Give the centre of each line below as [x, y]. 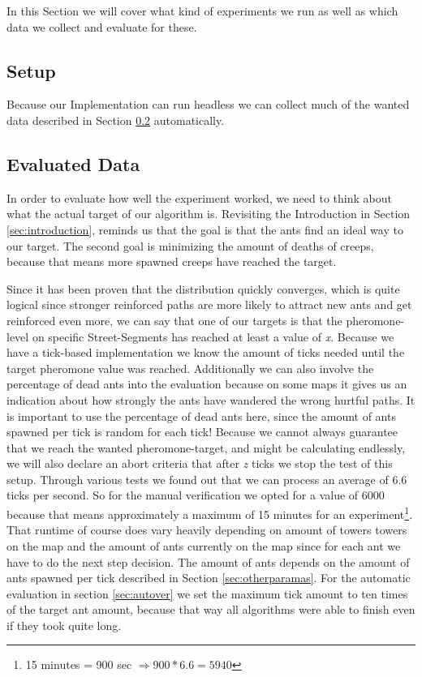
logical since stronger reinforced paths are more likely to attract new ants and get [209, 304]
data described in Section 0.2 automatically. [116, 120]
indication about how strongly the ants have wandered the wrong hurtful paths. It [211, 399]
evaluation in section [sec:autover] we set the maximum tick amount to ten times [207, 593]
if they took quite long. [64, 625]
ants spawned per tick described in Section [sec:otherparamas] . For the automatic [209, 578]
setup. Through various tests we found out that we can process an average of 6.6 [207, 479]
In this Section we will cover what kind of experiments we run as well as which [202, 11]
